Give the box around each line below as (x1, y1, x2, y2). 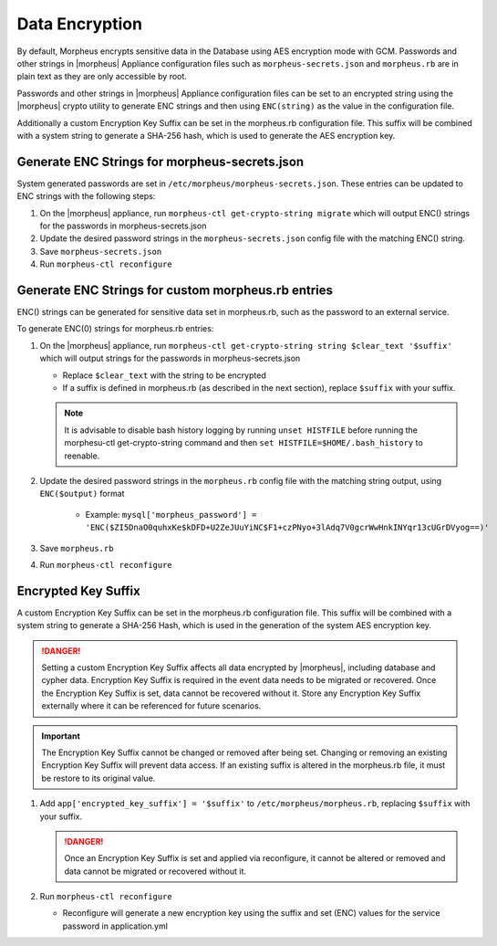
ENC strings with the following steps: (16, 191, 156, 202)
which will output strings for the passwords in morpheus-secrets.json (39, 352, 301, 364)
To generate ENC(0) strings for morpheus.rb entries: (16, 323, 214, 334)
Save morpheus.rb (39, 542, 114, 553)
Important (41, 731, 81, 741)
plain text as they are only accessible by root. (16, 71, 187, 82)
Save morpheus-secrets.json (39, 246, 162, 257)
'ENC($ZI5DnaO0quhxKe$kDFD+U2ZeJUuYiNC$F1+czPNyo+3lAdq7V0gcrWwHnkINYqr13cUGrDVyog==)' (85, 522, 490, 533)
